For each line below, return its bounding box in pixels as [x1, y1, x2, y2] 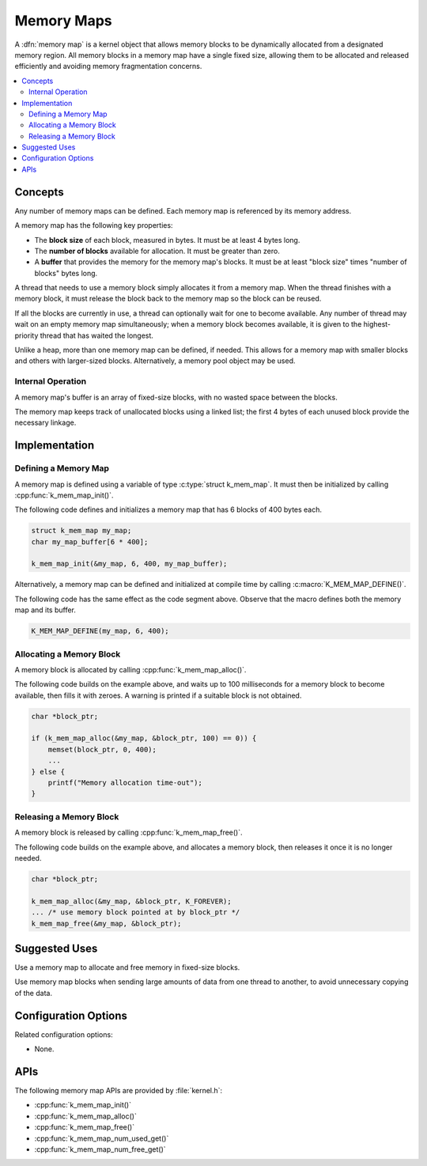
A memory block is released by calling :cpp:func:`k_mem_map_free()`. [14, 827, 243, 838]
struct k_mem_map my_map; [31, 526, 132, 536]
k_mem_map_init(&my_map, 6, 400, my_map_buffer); [31, 559, 228, 569]
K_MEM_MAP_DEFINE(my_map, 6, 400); [31, 627, 169, 636]
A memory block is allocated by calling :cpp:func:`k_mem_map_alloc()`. [14, 664, 247, 674]
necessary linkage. [14, 418, 77, 427]
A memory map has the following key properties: [14, 221, 173, 230]
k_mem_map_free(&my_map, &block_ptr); [31, 918, 182, 928]
